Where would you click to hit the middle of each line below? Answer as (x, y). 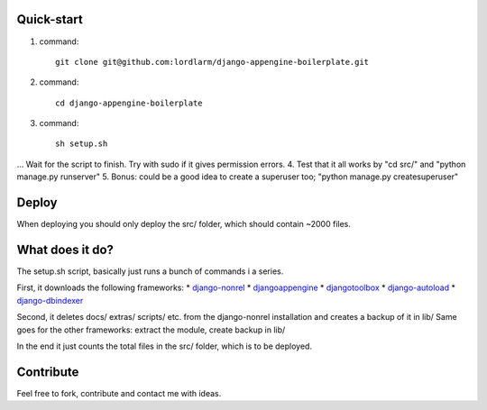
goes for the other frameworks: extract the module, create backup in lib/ (151, 330)
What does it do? (65, 249)
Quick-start (50, 19)
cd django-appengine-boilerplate (129, 103)
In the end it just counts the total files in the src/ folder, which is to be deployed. (165, 346)
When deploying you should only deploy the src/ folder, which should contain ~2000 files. (184, 224)
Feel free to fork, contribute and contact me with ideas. (119, 393)
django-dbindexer (50, 300)
